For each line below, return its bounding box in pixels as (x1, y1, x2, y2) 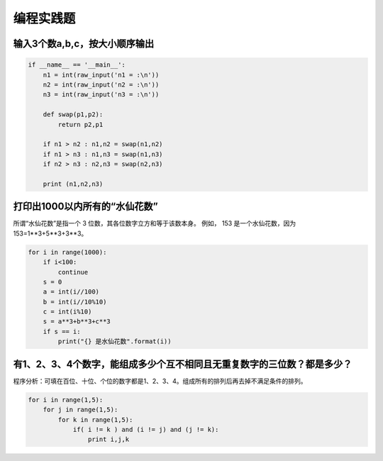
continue (57, 268, 89, 276)
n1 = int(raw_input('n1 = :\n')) (43, 71, 160, 79)
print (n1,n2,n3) (43, 179, 104, 188)
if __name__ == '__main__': (28, 61, 126, 69)
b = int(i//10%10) (43, 298, 107, 306)
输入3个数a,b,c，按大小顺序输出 (13, 38, 155, 50)
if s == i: (43, 327, 81, 335)
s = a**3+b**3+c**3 (43, 318, 111, 326)
